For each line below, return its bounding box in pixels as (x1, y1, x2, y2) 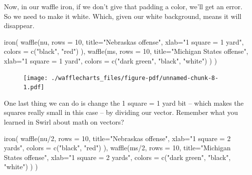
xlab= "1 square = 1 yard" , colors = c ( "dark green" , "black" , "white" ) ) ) (4, 55, 217, 65)
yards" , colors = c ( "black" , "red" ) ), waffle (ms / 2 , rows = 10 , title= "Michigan (4, 143, 231, 153)
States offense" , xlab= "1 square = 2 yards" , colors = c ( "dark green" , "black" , (4, 152, 231, 162)
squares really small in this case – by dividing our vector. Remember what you (4, 107, 238, 117)
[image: (23, 74, 48, 81)
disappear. (4, 20, 35, 31)
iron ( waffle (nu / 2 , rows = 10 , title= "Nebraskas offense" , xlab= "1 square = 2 (4, 133, 231, 143)
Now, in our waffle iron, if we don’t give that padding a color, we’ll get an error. (4, 1, 243, 11)
